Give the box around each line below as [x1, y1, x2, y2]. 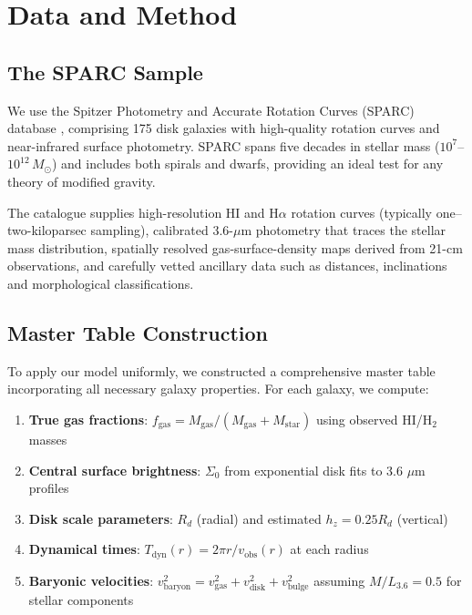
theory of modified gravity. [7, 171, 156, 190]
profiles [28, 478, 69, 497]
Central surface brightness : [28, 460, 201, 479]
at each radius [290, 539, 369, 559]
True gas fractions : [28, 409, 149, 428]
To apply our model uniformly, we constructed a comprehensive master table [7, 361, 436, 380]
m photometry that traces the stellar [241, 220, 446, 240]
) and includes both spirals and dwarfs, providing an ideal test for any [51, 154, 444, 173]
